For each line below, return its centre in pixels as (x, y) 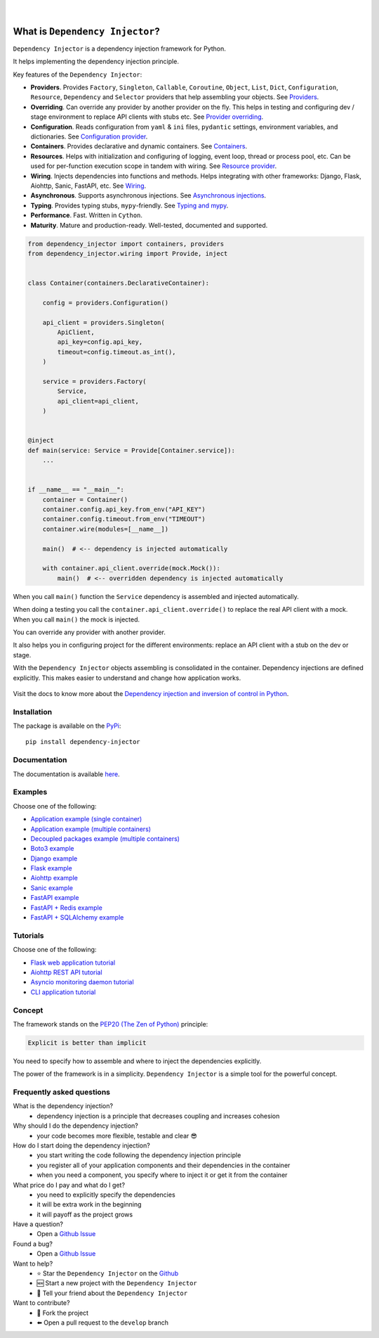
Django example (54, 858)
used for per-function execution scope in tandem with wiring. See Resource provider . (154, 166)
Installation (33, 712)
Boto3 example (52, 849)
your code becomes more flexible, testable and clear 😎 (117, 1136)
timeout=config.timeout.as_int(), (117, 352)
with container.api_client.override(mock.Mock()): (131, 568)
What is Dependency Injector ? (87, 31)
